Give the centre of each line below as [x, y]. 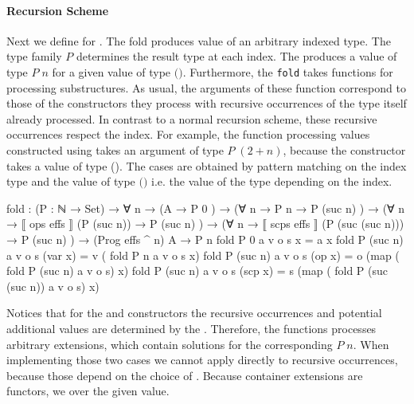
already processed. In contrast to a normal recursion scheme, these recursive [192, 118]
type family [34, 56]
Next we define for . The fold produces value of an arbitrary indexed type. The [199, 40]
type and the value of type [71, 181]
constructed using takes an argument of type [115, 150]
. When [371, 344]
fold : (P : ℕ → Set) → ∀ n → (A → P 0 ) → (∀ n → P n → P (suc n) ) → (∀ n [206, 208]
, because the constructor [344, 150]
